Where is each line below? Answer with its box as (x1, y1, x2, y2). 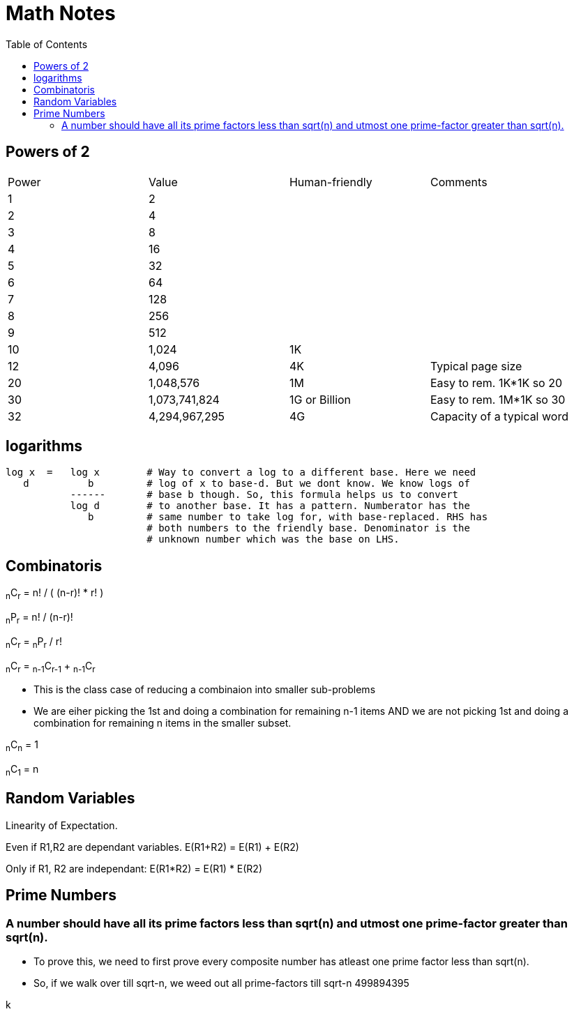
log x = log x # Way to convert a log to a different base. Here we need (6, 467, 476, 478)
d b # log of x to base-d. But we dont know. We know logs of (23, 478, 470, 490)
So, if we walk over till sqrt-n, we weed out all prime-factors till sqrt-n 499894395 (33, 977, 409, 990)
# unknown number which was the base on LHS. (146, 534, 400, 545)
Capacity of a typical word (430, 409, 568, 423)
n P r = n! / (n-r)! (6, 611, 73, 626)
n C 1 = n (6, 763, 39, 778)
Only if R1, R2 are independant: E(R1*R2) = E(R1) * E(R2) (6, 862, 263, 875)
